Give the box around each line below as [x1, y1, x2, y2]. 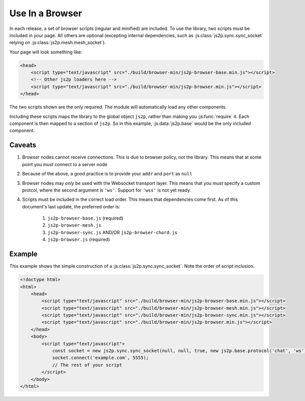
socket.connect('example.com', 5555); [52, 355, 149, 361]
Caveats [9, 141, 37, 149]
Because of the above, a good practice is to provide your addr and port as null [22, 171, 193, 177]
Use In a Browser [9, 8, 82, 19]
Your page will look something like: [9, 49, 82, 55]
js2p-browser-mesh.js [47, 223, 102, 228]
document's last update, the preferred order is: [22, 203, 120, 209]
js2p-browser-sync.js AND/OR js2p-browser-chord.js [47, 229, 177, 235]
